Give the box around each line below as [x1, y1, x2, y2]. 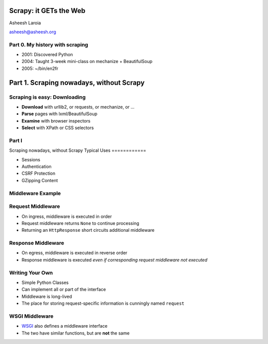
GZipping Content [21, 177, 58, 183]
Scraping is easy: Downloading [9, 93, 86, 100]
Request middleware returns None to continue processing [21, 220, 139, 226]
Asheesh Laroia [9, 20, 41, 26]
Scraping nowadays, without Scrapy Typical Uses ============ [9, 147, 146, 153]
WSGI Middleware [9, 313, 54, 320]
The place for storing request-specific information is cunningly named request [21, 300, 185, 306]
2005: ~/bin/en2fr [21, 65, 59, 71]
